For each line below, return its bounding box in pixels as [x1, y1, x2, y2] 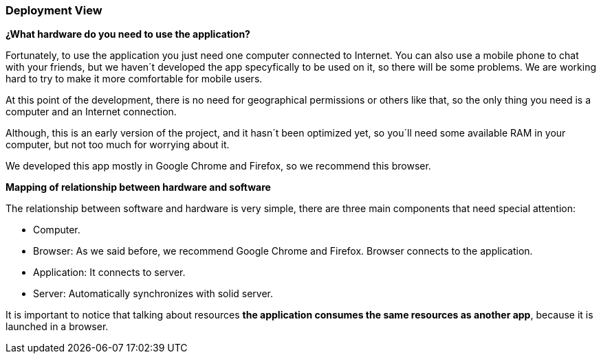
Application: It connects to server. [33, 266, 186, 279]
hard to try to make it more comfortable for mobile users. [6, 73, 263, 85]
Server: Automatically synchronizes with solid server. [33, 288, 274, 300]
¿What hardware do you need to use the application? [6, 28, 250, 40]
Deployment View [6, 3, 102, 17]
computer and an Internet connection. [6, 106, 177, 118]
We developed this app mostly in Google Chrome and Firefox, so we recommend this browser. [6, 160, 431, 172]
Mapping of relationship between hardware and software [6, 181, 271, 194]
